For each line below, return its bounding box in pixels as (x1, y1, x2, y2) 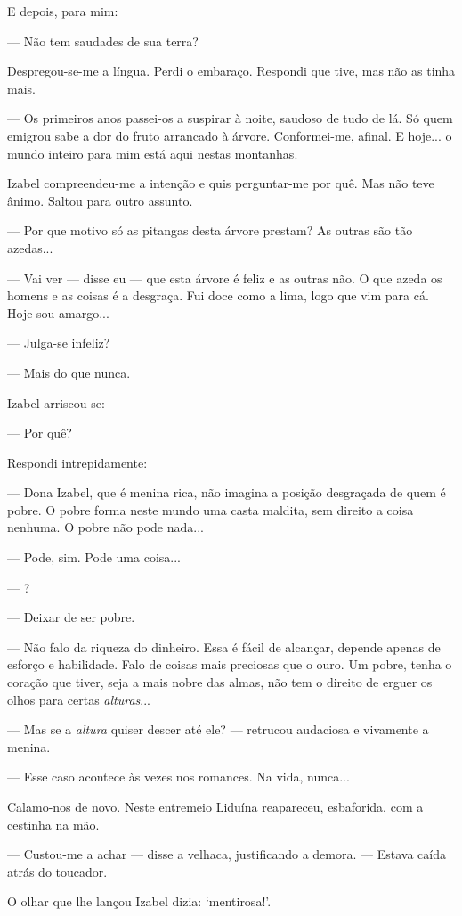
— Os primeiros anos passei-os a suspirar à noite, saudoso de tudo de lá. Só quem (7, 109, 453, 127)
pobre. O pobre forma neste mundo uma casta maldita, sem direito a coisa (7, 500, 414, 519)
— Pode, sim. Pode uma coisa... (7, 548, 181, 567)
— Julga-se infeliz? (7, 333, 110, 352)
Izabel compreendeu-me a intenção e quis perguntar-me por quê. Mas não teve (7, 174, 434, 192)
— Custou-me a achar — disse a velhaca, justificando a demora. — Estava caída (7, 845, 446, 863)
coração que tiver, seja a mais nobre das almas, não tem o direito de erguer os (7, 673, 433, 691)
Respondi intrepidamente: (7, 453, 148, 471)
